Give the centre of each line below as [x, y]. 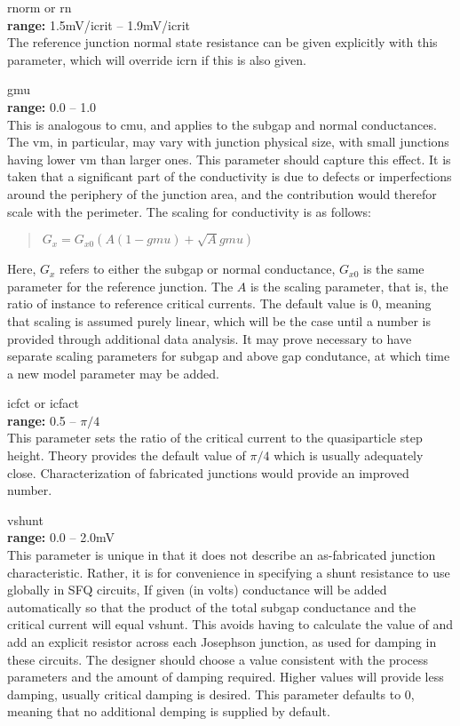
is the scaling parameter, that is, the [349, 286]
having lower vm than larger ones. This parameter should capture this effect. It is [229, 159]
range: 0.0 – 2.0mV [61, 537]
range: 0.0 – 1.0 [52, 106]
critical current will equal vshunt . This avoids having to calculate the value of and [230, 624]
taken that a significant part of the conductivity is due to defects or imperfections [230, 176]
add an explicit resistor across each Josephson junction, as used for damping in [222, 642]
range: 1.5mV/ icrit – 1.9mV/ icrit [99, 24]
